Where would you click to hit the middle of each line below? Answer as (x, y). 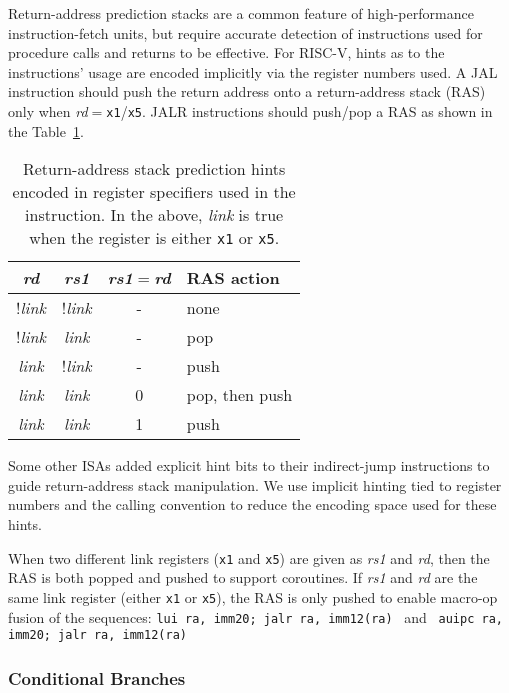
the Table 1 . (46, 130)
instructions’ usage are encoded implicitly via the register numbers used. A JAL (253, 71)
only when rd (48, 110)
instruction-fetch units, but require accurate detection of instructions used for (245, 32)
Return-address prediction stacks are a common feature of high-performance (241, 13)
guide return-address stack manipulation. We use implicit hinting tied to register (255, 484)
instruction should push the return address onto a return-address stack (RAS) (247, 91)
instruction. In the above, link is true (154, 215)
